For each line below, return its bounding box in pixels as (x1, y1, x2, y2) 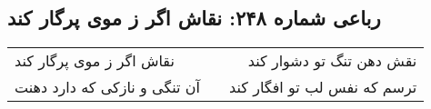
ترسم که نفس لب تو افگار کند (229, 76, 417, 98)
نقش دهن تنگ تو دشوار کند (247, 50, 417, 72)
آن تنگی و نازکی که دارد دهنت (15, 76, 201, 98)
